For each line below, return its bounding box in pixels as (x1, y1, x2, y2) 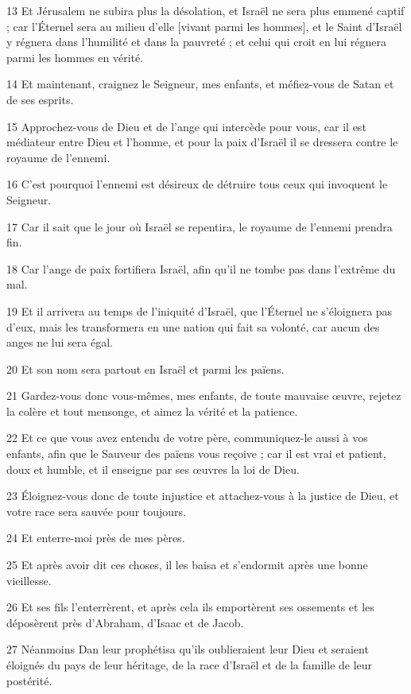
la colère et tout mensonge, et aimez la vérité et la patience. (6, 402, 298, 419)
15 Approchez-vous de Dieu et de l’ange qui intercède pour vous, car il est (6, 118, 366, 134)
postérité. (6, 672, 52, 688)
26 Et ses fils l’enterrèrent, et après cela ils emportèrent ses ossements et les (6, 599, 374, 615)
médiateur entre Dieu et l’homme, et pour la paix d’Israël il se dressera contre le (6, 134, 398, 150)
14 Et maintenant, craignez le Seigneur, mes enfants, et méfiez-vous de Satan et (6, 76, 394, 92)
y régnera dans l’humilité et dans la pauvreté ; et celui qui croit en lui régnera (6, 33, 386, 50)
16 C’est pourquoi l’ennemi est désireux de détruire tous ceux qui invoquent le (6, 176, 388, 192)
